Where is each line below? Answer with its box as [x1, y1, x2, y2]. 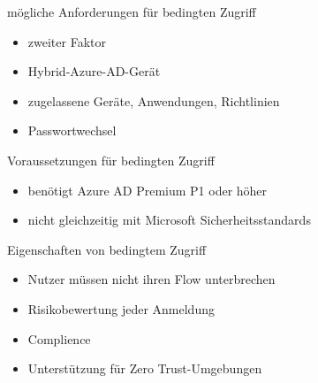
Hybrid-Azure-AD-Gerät [27, 62, 161, 80]
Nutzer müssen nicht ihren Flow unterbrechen [27, 270, 276, 288]
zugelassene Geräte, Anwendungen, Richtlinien [27, 91, 280, 110]
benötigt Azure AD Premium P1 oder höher [27, 180, 268, 199]
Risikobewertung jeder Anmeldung [27, 299, 215, 318]
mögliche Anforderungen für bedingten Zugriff [7, 3, 256, 20]
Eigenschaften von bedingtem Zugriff [7, 240, 207, 258]
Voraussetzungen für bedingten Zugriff [7, 150, 215, 169]
